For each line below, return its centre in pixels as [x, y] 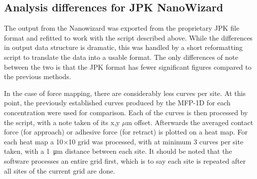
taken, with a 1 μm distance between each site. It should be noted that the [118, 151]
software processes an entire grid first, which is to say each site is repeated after [125, 160]
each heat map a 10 [34, 141]
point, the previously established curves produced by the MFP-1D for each [117, 103]
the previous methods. [38, 76]
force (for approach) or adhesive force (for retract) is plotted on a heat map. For [126, 132]
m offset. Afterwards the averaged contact [190, 122]
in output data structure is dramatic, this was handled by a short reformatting [124, 47]
